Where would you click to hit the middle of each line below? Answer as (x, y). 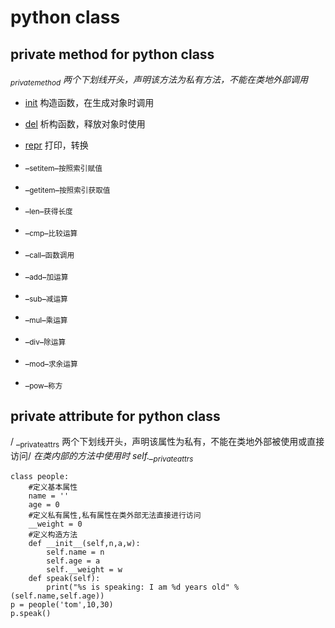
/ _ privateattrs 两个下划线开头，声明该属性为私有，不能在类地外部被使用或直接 (167, 443)
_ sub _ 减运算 (46, 296)
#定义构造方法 (53, 534)
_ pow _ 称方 (43, 383)
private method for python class (112, 54)
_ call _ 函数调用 (49, 253)
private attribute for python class (115, 416)
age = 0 (44, 504)
